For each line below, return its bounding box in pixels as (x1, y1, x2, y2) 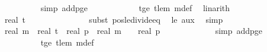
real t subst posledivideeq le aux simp (4, 13, 223, 25)
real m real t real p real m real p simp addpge (4, 25, 263, 37)
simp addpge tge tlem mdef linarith (40, 2, 230, 13)
